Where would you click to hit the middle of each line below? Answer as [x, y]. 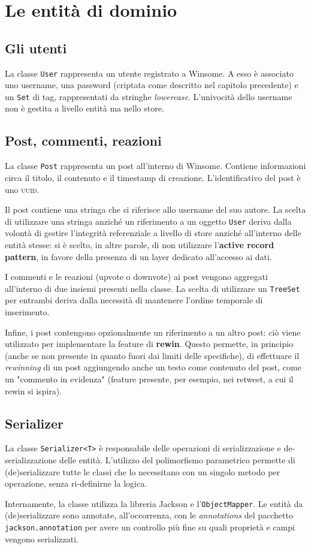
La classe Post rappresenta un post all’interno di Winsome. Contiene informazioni [155, 166]
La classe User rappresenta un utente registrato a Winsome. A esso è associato [149, 73]
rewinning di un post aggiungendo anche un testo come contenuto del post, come [153, 367]
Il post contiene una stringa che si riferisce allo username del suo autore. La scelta [155, 209]
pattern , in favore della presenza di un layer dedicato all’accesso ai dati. [138, 256]
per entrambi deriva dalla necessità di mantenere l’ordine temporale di [134, 300]
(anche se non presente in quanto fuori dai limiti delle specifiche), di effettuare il [152, 355]
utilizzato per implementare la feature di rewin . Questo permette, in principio [149, 344]
